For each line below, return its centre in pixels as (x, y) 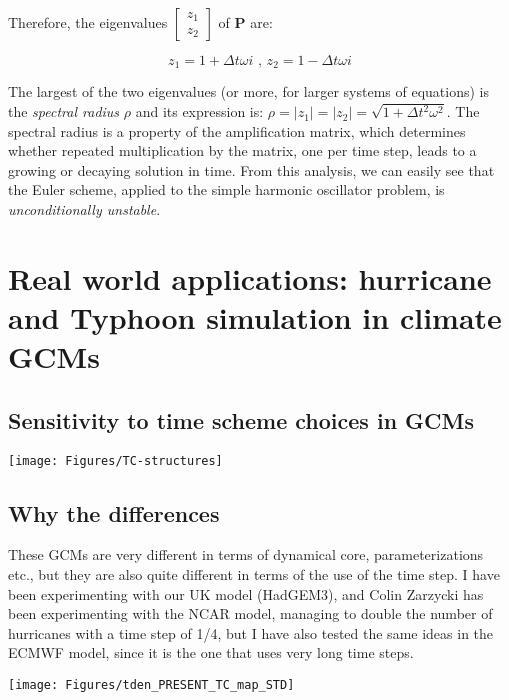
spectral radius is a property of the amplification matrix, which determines (237, 130)
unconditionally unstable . (84, 209)
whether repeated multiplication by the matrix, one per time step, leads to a (242, 150)
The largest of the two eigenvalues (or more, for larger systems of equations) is (248, 91)
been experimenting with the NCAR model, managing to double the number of (250, 613)
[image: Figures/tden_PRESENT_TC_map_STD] (151, 684)
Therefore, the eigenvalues (88, 22)
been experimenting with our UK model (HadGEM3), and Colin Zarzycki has (246, 593)
